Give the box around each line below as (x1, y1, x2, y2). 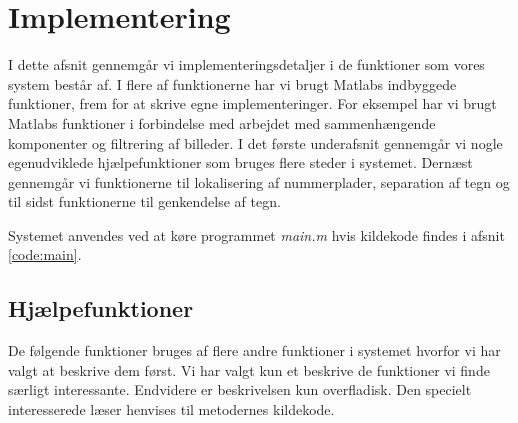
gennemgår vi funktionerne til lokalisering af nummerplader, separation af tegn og (8, 171, 510, 192)
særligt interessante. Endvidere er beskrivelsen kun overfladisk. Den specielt (8, 379, 472, 400)
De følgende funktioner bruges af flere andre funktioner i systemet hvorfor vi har (8, 340, 501, 361)
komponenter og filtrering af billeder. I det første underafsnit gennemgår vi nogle (8, 132, 503, 153)
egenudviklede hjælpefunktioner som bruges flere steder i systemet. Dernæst (8, 152, 473, 173)
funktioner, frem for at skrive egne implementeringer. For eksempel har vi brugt (8, 93, 497, 114)
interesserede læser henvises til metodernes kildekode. (8, 399, 335, 420)
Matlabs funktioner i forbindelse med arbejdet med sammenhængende (8, 112, 436, 133)
